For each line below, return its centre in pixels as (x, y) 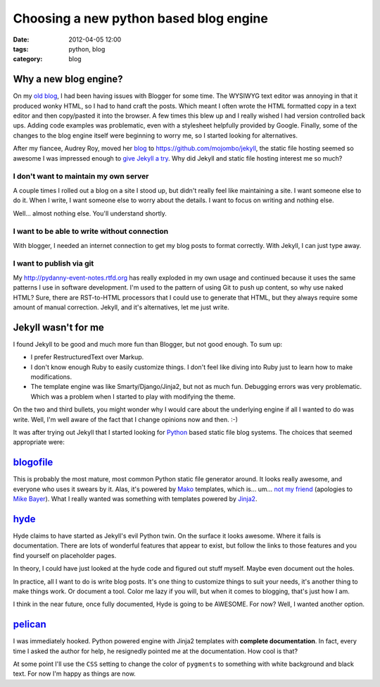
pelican (30, 625)
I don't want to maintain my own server (81, 176)
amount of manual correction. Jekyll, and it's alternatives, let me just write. (121, 307)
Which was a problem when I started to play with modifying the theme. (133, 396)
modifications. (51, 377)
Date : (21, 39)
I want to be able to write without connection (91, 231)
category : (28, 59)
